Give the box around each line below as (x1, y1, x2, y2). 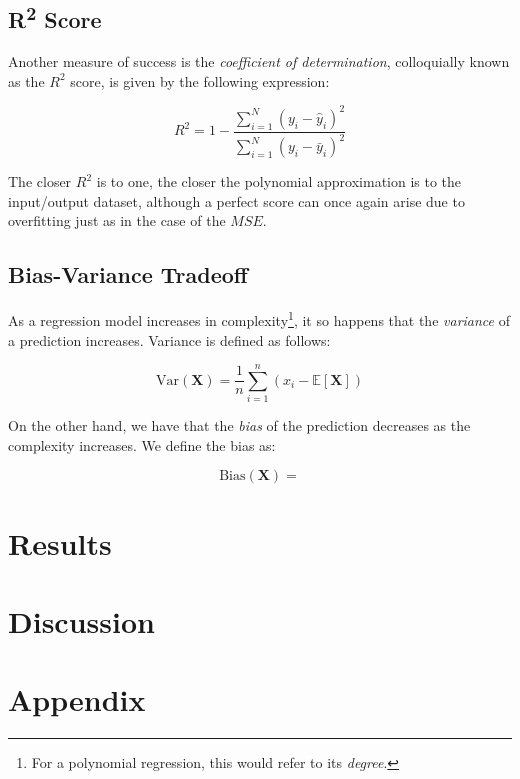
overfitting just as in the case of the (8, 210, 226, 231)
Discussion (8, 600, 155, 641)
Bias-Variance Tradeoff (8, 259, 248, 290)
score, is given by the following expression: (70, 70, 330, 91)
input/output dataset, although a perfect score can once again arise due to (8, 190, 465, 211)
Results (8, 522, 112, 563)
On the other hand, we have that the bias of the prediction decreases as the (8, 415, 471, 436)
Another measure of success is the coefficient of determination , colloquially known (8, 51, 510, 72)
